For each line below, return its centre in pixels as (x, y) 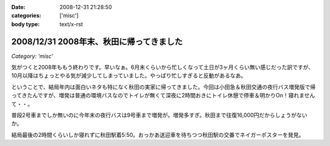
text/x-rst (71, 24)
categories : (26, 16)
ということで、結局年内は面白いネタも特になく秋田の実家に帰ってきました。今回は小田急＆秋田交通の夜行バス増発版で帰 (163, 87)
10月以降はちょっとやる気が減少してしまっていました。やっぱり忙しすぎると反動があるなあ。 (129, 75)
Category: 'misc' (32, 56)
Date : (18, 7)
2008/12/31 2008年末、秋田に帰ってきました (97, 42)
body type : (25, 24)
